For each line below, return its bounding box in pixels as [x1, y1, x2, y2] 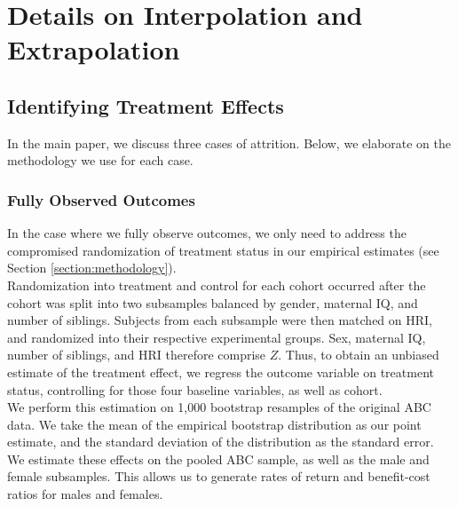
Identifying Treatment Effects [7, 91, 284, 119]
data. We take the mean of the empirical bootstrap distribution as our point [7, 415, 422, 433]
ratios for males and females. [7, 485, 163, 503]
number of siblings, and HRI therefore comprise [7, 345, 266, 364]
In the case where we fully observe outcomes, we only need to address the [7, 224, 407, 242]
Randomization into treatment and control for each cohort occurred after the [7, 275, 426, 294]
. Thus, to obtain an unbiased [278, 345, 439, 364]
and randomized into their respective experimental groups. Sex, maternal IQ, [7, 328, 426, 346]
